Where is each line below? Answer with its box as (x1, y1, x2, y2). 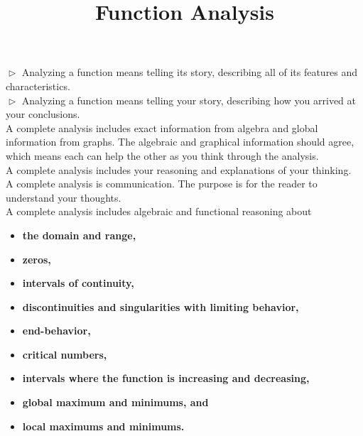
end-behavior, (22, 323, 91, 338)
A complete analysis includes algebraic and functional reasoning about (6, 204, 312, 219)
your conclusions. (6, 107, 80, 121)
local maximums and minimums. (22, 418, 185, 433)
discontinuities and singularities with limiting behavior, (22, 299, 299, 314)
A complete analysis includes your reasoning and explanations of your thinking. (6, 162, 352, 177)
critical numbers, (22, 347, 107, 361)
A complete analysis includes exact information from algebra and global (6, 120, 318, 135)
